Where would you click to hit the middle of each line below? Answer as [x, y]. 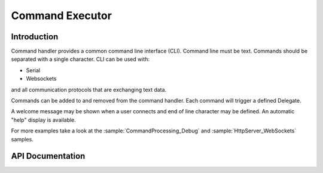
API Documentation [48, 156]
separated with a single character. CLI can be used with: [80, 59]
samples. [22, 139]
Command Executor [61, 16]
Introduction [35, 37]
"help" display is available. [43, 120]
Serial [33, 70]
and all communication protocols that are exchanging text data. [89, 89]
